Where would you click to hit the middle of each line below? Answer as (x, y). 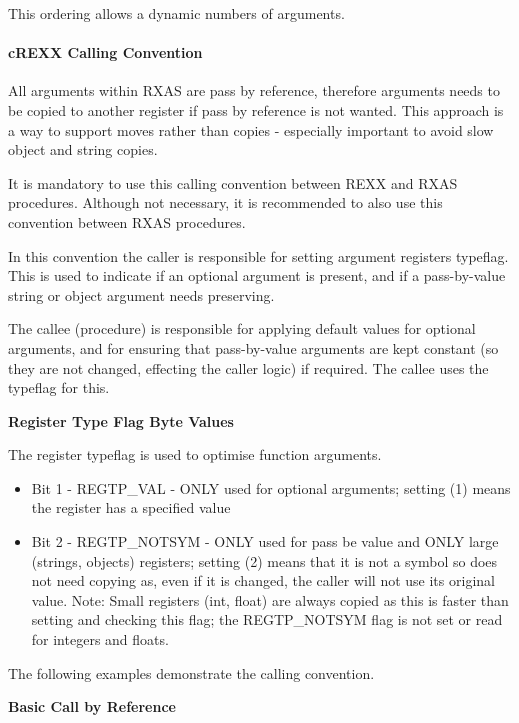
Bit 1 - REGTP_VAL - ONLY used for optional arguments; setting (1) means (271, 487)
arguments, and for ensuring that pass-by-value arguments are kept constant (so (253, 347)
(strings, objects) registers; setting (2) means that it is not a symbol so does (264, 560)
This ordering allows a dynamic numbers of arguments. (176, 13)
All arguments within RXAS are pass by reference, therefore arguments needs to (254, 90)
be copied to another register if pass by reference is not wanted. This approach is (256, 109)
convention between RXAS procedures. (127, 221)
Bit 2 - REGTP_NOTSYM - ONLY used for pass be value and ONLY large (265, 541)
